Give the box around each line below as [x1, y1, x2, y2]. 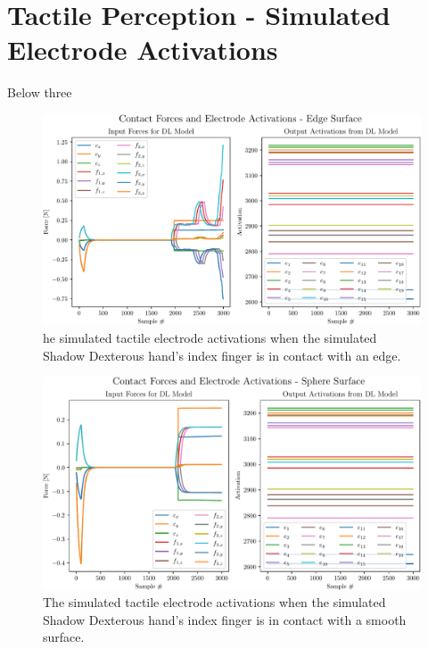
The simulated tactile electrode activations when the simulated [43, 593, 386, 612]
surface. [43, 628, 85, 646]
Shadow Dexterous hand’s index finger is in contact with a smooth [43, 610, 407, 628]
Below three [7, 83, 72, 102]
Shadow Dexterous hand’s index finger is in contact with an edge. [43, 345, 401, 364]
